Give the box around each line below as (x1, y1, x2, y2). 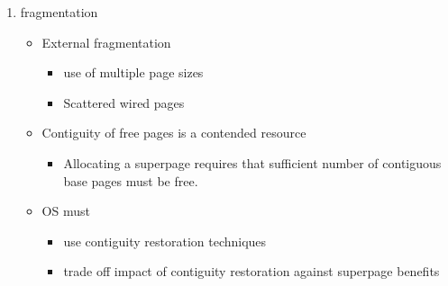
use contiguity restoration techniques (63, 231, 267, 250)
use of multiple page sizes (63, 63, 204, 82)
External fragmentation (41, 32, 171, 51)
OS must (41, 201, 90, 220)
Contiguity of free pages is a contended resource (41, 123, 306, 142)
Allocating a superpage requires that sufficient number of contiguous (63, 153, 442, 172)
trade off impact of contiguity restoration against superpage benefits (63, 262, 440, 281)
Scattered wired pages (63, 93, 185, 112)
